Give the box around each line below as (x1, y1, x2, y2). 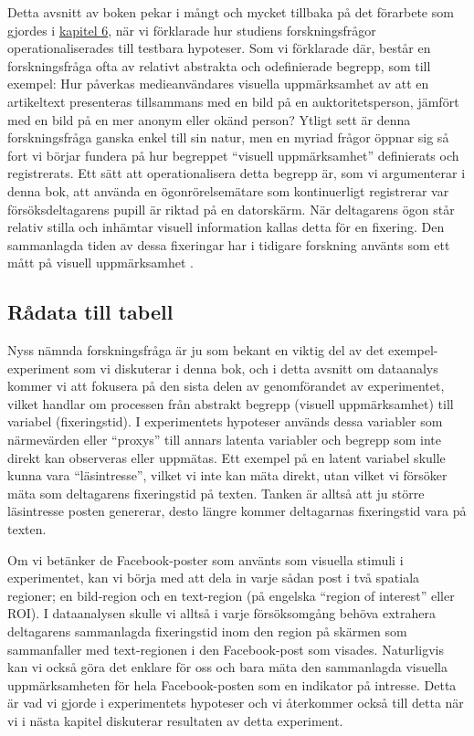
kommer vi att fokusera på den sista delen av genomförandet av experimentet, (7, 376, 445, 395)
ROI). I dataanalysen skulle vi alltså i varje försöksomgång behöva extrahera (7, 604, 436, 623)
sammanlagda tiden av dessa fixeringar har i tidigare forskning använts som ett (7, 235, 450, 254)
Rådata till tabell (7, 298, 174, 326)
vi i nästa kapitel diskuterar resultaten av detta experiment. (7, 710, 343, 730)
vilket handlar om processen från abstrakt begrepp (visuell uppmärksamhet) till (7, 394, 454, 413)
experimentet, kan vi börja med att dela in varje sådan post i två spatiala (7, 568, 420, 587)
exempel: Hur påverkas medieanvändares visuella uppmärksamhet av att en (7, 74, 429, 93)
